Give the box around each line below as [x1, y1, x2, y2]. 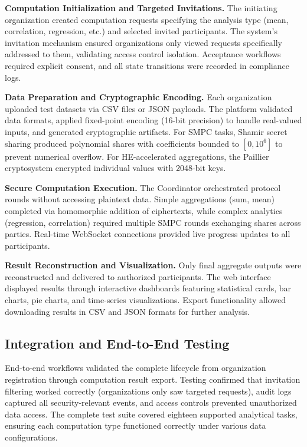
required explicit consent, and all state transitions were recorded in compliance [5, 59, 289, 71]
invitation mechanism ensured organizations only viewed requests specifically [5, 36, 282, 48]
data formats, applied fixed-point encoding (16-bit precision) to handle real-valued [5, 114, 302, 126]
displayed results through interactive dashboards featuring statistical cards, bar [5, 282, 292, 294]
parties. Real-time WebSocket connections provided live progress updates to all [5, 228, 290, 240]
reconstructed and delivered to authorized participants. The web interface [5, 270, 271, 282]
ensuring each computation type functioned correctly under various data [5, 419, 266, 432]
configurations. [5, 431, 58, 443]
